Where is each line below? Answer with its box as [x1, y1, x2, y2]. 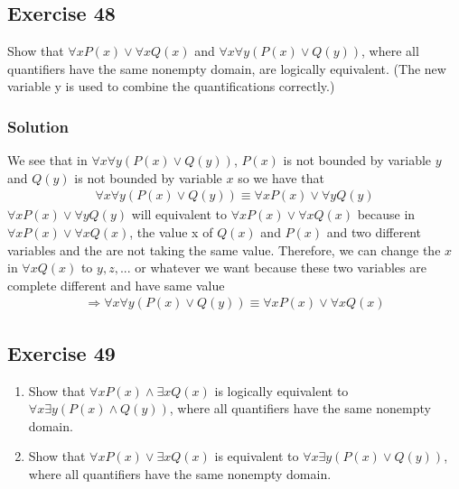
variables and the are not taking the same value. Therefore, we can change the [7, 240, 441, 259]
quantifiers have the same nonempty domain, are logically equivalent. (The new [7, 59, 446, 78]
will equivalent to [131, 205, 228, 224]
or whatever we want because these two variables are [135, 258, 426, 277]
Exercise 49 [7, 338, 116, 366]
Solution [7, 115, 69, 137]
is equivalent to [214, 447, 299, 466]
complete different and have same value [7, 275, 225, 294]
